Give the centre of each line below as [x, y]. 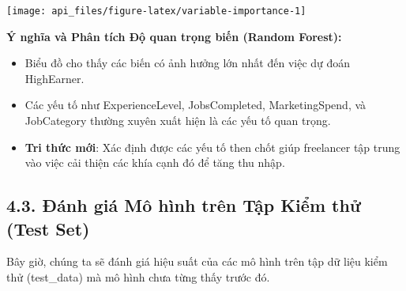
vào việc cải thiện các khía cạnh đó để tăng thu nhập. [155, 163]
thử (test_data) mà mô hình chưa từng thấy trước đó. [138, 277]
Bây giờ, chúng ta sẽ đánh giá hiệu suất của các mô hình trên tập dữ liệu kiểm [197, 261]
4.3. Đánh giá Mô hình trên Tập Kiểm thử [184, 205]
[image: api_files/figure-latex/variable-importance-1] [156, 11]
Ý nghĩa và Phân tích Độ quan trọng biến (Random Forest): [174, 36]
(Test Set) [48, 228]
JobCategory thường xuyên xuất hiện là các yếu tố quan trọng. [178, 121]
